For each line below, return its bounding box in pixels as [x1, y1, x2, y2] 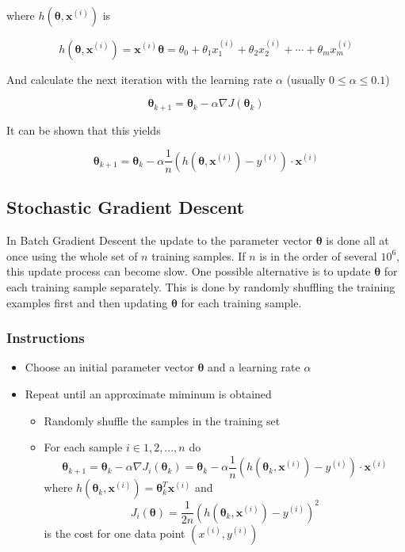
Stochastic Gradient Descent [6, 195, 245, 219]
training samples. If [151, 247, 246, 264]
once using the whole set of [6, 247, 138, 264]
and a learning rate [207, 359, 300, 375]
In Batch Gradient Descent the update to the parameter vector [6, 232, 313, 249]
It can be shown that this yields [6, 121, 161, 138]
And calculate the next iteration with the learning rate [6, 70, 273, 87]
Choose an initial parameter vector [25, 359, 194, 375]
